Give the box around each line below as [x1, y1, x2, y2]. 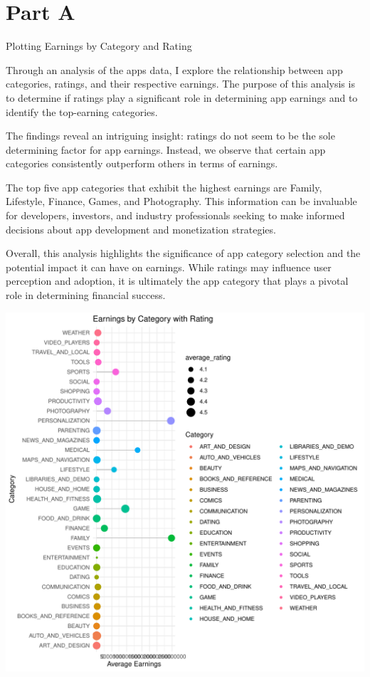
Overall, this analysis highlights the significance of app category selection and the [6, 246, 361, 261]
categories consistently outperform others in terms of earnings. [6, 156, 278, 171]
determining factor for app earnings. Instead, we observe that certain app [6, 142, 326, 157]
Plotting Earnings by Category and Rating [6, 38, 192, 53]
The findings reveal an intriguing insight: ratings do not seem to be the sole [6, 128, 335, 143]
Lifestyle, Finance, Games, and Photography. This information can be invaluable [6, 194, 357, 209]
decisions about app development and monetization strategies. [6, 221, 276, 236]
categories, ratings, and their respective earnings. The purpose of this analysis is [6, 76, 355, 91]
